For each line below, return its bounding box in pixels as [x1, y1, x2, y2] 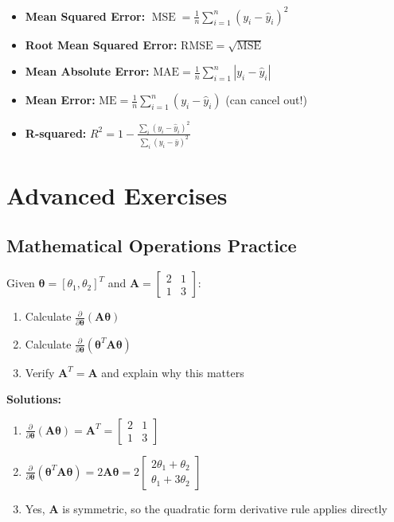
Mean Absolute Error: [25, 63, 150, 80]
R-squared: [25, 124, 87, 141]
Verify [25, 364, 55, 380]
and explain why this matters [101, 364, 244, 380]
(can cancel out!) [225, 92, 307, 108]
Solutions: [6, 391, 61, 407]
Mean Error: [25, 92, 96, 108]
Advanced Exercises [6, 178, 228, 211]
